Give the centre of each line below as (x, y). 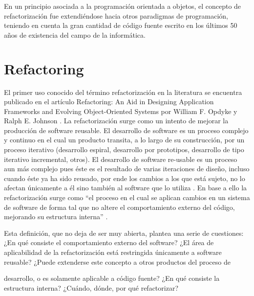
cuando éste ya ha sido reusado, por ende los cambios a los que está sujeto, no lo (125, 178)
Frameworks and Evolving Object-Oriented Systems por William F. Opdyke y (121, 111)
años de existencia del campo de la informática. (75, 34)
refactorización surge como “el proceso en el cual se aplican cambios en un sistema (127, 197)
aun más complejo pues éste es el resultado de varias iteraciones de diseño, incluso (127, 169)
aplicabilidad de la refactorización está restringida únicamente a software (113, 252)
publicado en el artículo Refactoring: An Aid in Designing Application (109, 102)
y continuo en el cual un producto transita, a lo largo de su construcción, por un (124, 140)
